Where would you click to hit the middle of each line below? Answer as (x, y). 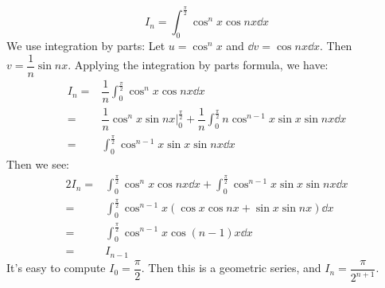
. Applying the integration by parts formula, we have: (198, 65)
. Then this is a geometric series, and (231, 268)
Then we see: (38, 164)
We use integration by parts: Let (86, 46)
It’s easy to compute (56, 268)
